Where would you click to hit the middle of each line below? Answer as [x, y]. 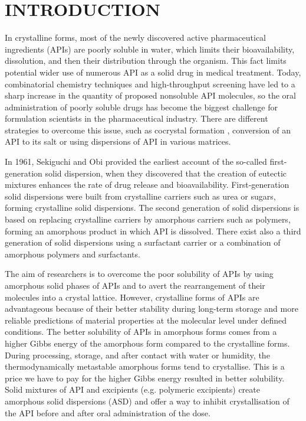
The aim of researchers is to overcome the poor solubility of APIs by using [139, 274]
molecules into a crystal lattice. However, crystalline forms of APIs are [132, 297]
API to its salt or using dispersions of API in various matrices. [118, 141]
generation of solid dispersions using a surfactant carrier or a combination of [143, 242]
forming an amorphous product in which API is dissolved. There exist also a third [153, 231]
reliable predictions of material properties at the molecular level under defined [146, 320]
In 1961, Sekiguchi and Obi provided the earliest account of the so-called [136, 161]
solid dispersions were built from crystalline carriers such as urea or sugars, [140, 196]
